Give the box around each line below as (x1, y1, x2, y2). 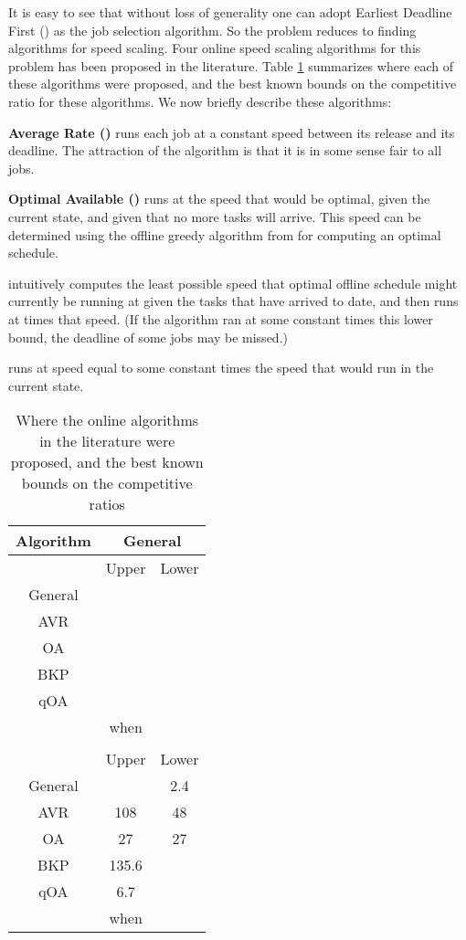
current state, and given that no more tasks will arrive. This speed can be (8, 206, 421, 226)
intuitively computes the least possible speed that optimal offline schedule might (8, 273, 458, 292)
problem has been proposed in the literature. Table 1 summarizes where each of (8, 56, 454, 75)
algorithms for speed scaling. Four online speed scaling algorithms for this (8, 38, 421, 58)
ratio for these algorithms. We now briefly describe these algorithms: (8, 91, 392, 111)
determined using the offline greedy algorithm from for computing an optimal (8, 225, 441, 244)
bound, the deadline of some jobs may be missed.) (8, 327, 288, 346)
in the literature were (39, 430, 175, 452)
